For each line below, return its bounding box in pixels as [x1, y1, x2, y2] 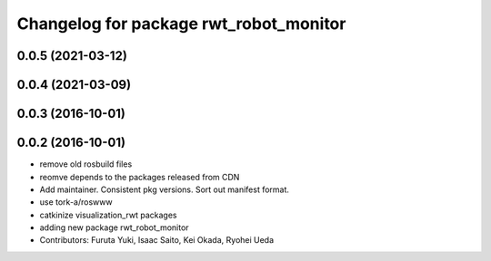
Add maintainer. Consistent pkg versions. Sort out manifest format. [39, 184, 290, 195]
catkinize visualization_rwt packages [39, 209, 177, 220]
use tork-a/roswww [39, 197, 113, 208]
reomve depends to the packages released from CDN [39, 171, 240, 182]
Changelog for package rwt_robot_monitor [16, 14, 346, 34]
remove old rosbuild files [39, 159, 133, 169]
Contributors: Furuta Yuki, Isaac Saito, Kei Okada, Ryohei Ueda [39, 235, 275, 246]
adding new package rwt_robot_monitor [39, 222, 190, 233]
